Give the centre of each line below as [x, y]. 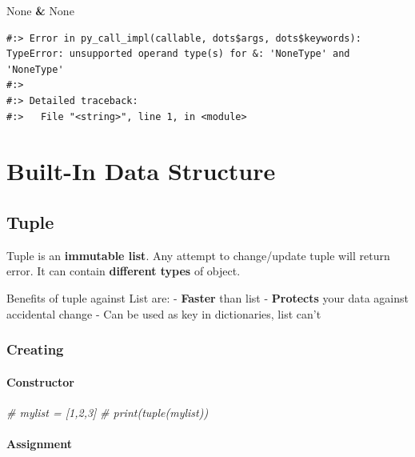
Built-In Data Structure [141, 171]
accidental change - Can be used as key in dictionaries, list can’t [164, 313]
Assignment [39, 443]
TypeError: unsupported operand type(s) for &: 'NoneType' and [178, 54]
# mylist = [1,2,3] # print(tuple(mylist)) [108, 412]
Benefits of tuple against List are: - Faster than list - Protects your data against [207, 297]
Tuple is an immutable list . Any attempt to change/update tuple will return [198, 255]
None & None [40, 10]
